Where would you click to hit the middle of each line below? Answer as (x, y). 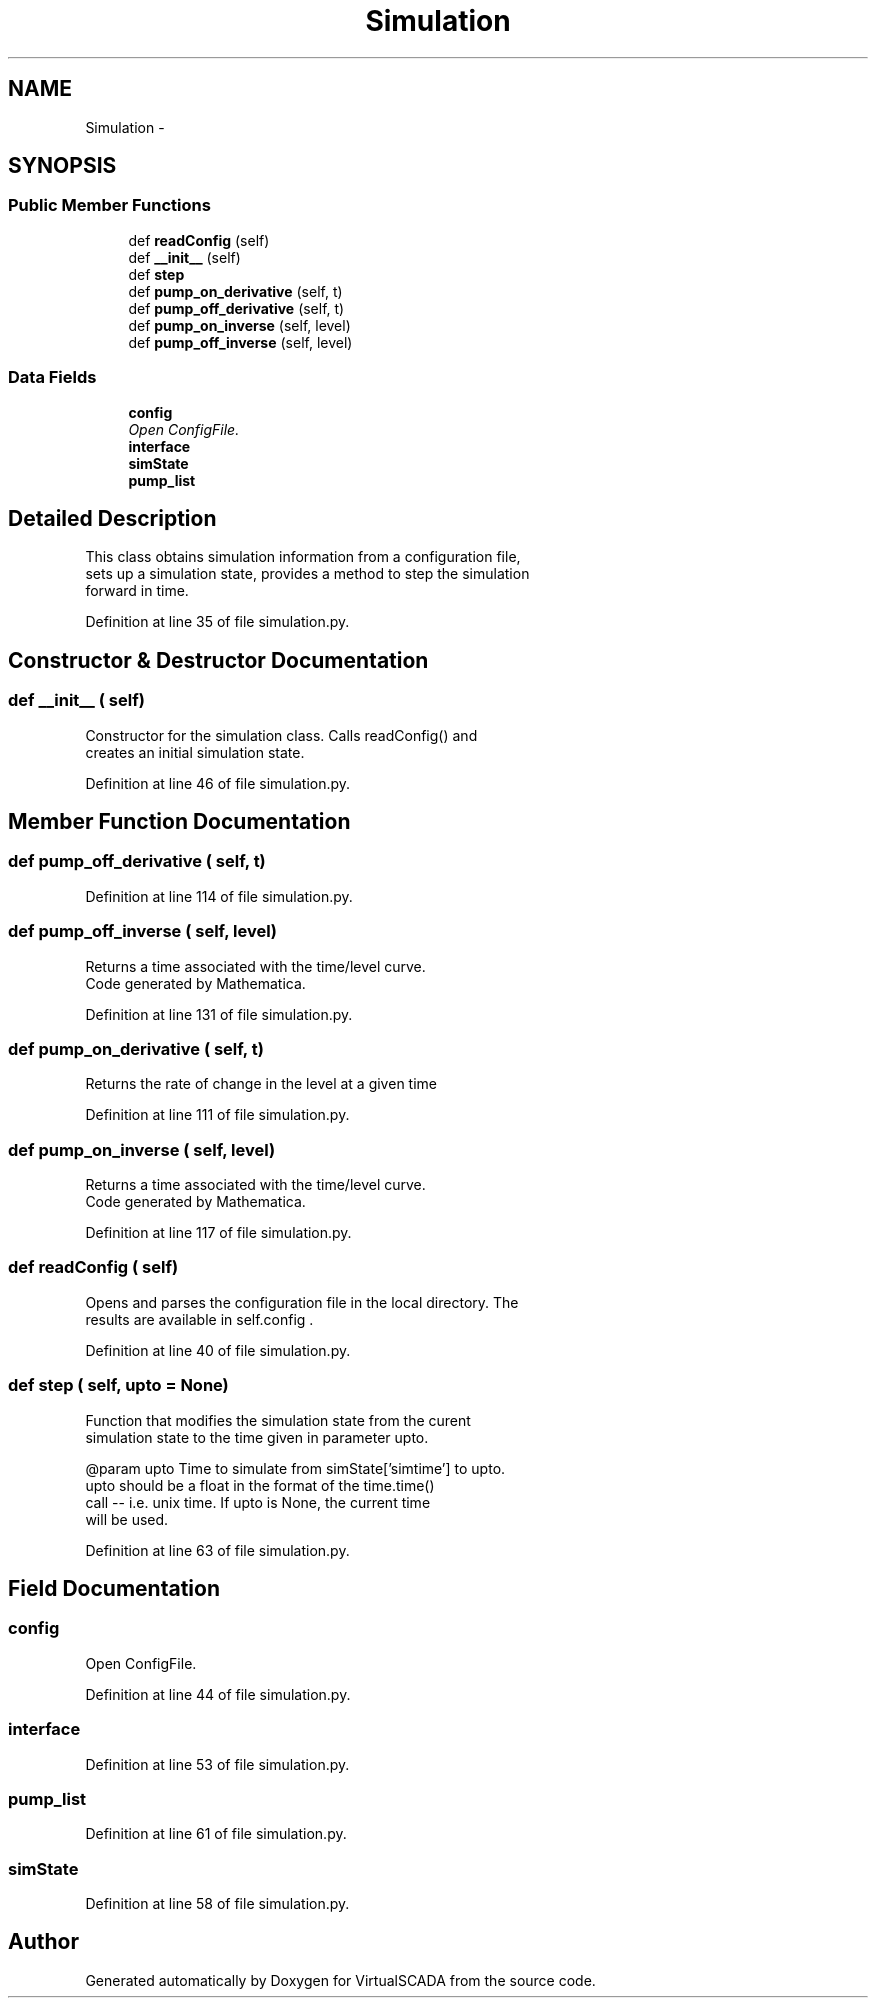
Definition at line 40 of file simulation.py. (218, 1350)
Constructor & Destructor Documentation (218, 660)
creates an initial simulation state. (195, 752)
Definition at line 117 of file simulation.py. (218, 1233)
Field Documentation (114, 1589)
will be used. (127, 1519)
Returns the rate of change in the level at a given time (261, 1084)
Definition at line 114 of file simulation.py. (219, 896)
